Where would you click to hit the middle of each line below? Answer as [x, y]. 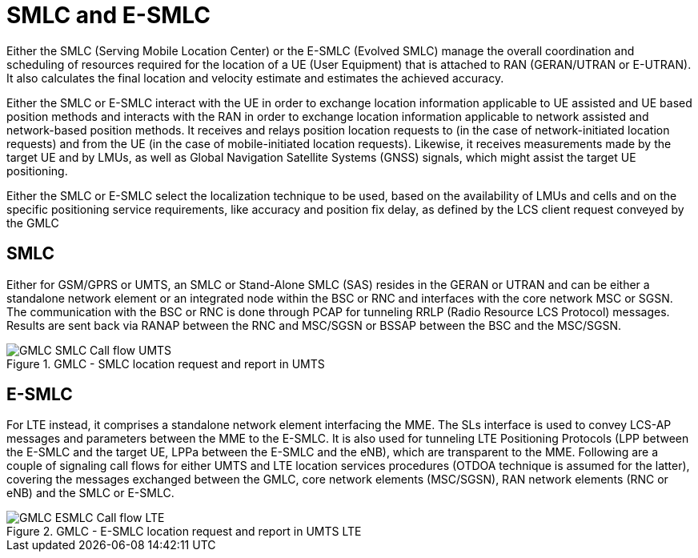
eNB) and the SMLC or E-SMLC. [90, 493]
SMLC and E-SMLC [109, 15]
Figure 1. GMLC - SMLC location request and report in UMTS [166, 363]
